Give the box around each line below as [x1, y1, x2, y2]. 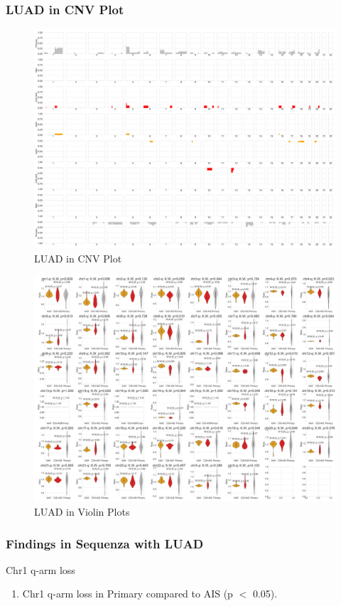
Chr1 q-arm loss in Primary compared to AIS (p [22, 586, 233, 601]
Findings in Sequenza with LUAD [6, 534, 204, 552]
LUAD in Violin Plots [34, 504, 130, 519]
